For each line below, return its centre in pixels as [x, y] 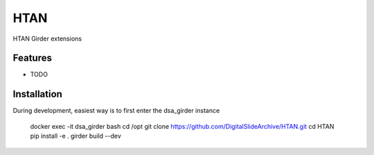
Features [32, 58]
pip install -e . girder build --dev [75, 136]
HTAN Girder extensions [47, 39]
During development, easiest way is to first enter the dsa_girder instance [116, 111]
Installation [37, 94]
